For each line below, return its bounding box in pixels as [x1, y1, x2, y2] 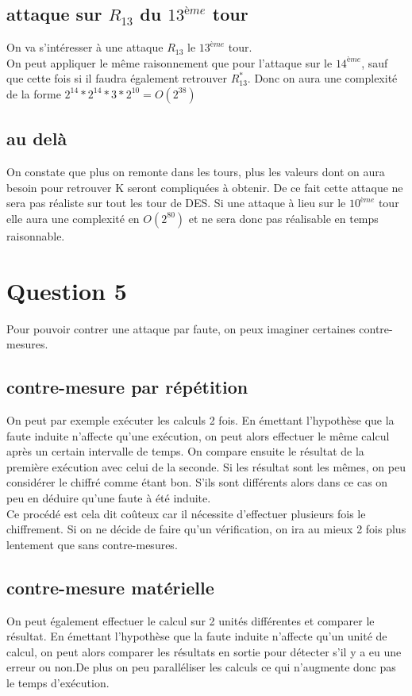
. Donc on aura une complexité [247, 70, 398, 87]
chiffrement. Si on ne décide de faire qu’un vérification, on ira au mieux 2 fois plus [6, 521, 406, 537]
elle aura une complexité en [6, 210, 140, 226]
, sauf [361, 54, 388, 71]
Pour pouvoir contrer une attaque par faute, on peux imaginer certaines [6, 320, 356, 336]
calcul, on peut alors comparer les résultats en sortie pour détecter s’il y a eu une [6, 643, 402, 659]
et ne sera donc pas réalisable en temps [188, 210, 379, 226]
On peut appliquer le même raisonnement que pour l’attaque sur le [6, 54, 333, 71]
